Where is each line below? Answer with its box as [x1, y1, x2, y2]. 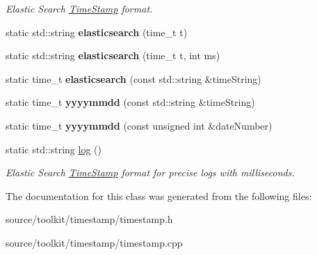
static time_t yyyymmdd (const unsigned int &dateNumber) [6, 118, 273, 132]
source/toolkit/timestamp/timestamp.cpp [6, 235, 183, 249]
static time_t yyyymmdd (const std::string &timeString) [6, 95, 255, 109]
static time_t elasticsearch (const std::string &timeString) [6, 71, 261, 86]
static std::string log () [6, 141, 101, 156]
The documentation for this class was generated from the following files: [6, 188, 312, 203]
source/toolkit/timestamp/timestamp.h [6, 212, 173, 226]
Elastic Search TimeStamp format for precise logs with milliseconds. [6, 165, 295, 180]
